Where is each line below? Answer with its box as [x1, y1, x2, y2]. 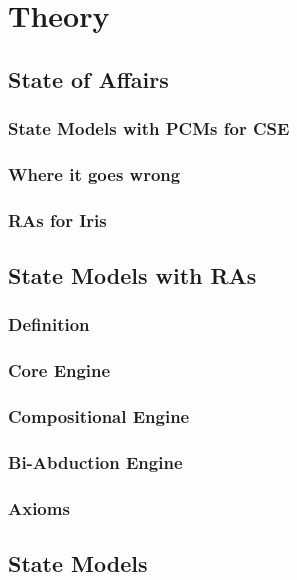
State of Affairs [8, 63, 169, 94]
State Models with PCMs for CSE [8, 116, 290, 141]
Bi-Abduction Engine [8, 449, 183, 474]
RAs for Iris [8, 207, 107, 232]
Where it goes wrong [8, 161, 181, 186]
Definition [8, 312, 90, 337]
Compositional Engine [8, 404, 190, 429]
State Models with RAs [8, 260, 257, 291]
